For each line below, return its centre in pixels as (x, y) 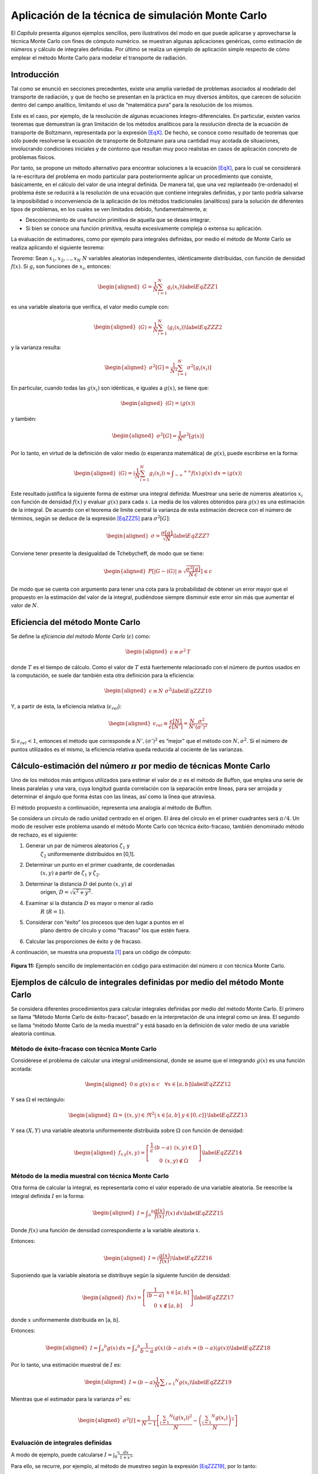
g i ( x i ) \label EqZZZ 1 (193, 287)
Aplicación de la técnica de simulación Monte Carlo (139, 15)
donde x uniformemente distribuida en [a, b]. (65, 1320)
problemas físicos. (33, 157)
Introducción (35, 75)
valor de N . (25, 606)
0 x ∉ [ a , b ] (168, 1306)
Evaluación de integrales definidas (61, 1443)
